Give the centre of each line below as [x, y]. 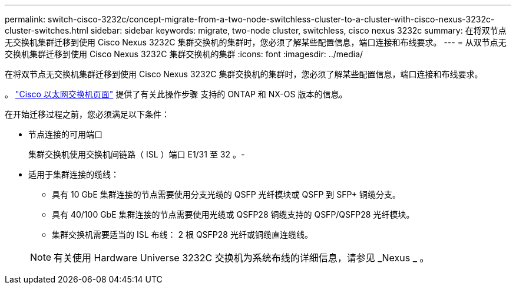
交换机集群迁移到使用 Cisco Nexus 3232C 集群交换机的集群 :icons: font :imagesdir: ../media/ [184, 54]
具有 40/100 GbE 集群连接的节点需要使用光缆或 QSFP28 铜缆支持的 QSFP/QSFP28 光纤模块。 [233, 214]
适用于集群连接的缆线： [74, 174]
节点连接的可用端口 [65, 134]
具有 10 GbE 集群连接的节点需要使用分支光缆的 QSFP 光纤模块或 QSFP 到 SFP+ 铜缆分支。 [226, 194]
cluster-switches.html [47, 30]
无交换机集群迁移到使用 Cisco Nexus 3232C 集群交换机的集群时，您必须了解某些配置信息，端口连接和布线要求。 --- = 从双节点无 [256, 42]
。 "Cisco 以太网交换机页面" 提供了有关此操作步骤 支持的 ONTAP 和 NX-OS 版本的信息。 [176, 94]
